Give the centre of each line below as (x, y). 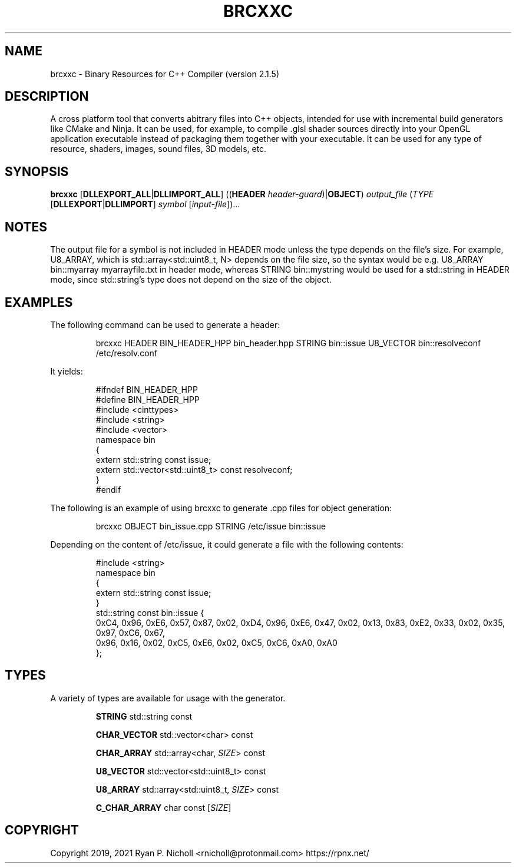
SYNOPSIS (37, 171)
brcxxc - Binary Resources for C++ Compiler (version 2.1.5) (165, 74)
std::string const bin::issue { (150, 612)
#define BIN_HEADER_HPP (148, 399)
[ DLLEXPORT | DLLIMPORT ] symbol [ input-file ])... (145, 204)
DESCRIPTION (47, 97)
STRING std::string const (144, 716)
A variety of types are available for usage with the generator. (168, 698)
